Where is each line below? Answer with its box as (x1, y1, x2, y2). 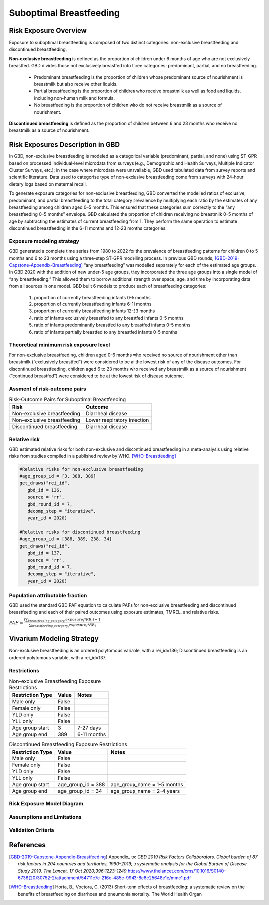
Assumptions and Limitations (9, 813, 82, 820)
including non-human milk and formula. (34, 95, 115, 101)
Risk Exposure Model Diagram (9, 800, 84, 807)
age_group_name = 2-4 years (110, 787, 180, 794)
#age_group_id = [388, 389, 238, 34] (19, 536, 112, 542)
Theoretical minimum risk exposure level (9, 341, 110, 348)
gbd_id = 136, (27, 487, 62, 493)
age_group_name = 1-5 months (110, 781, 184, 788)
